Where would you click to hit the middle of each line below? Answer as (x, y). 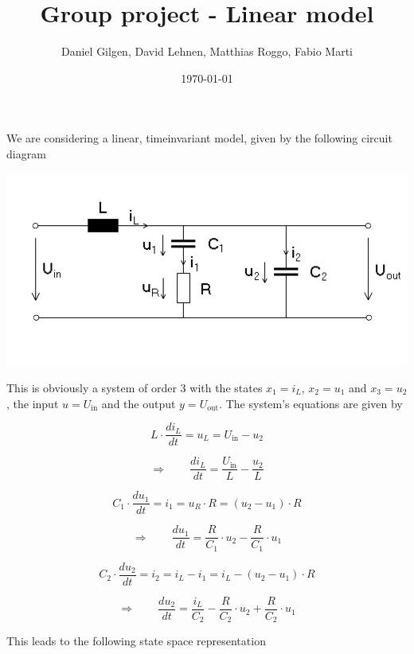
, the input (33, 403)
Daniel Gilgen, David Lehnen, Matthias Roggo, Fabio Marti (207, 51)
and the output (139, 403)
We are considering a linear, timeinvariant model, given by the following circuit (199, 138)
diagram (26, 153)
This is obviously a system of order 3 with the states (135, 387)
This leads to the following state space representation (136, 641)
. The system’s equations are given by (311, 403)
